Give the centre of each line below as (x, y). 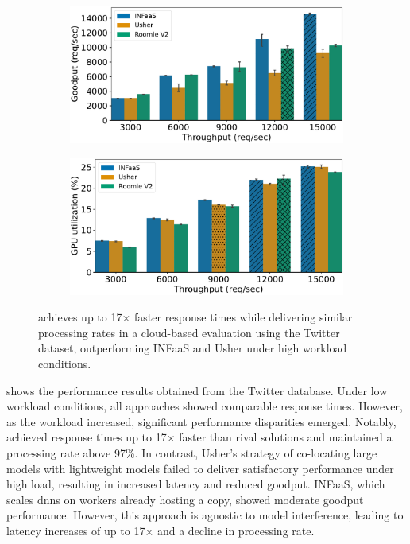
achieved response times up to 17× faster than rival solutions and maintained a (199, 437)
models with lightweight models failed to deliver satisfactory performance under (200, 468)
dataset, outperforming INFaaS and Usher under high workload (193, 348)
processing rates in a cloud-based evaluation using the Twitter (189, 332)
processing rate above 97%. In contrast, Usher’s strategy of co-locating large (192, 452)
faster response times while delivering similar (244, 317)
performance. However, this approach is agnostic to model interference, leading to (205, 515)
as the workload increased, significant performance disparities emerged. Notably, (201, 421)
